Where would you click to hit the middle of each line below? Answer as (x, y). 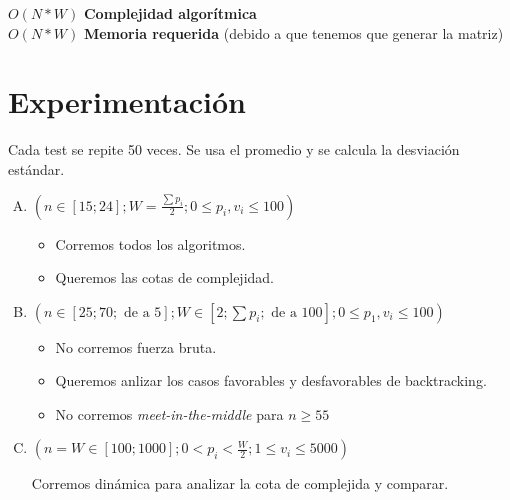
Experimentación (127, 101)
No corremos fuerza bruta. (136, 346)
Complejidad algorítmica (170, 13)
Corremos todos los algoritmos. (150, 243)
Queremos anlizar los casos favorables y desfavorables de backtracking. (271, 380)
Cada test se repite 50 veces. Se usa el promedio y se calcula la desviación (234, 149)
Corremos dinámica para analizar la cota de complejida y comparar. (240, 483)
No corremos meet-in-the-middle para (169, 413)
